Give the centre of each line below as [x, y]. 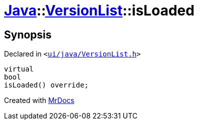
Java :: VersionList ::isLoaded [99, 10]
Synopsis [28, 34]
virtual [19, 69]
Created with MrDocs [39, 100]
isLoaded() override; [46, 85]
